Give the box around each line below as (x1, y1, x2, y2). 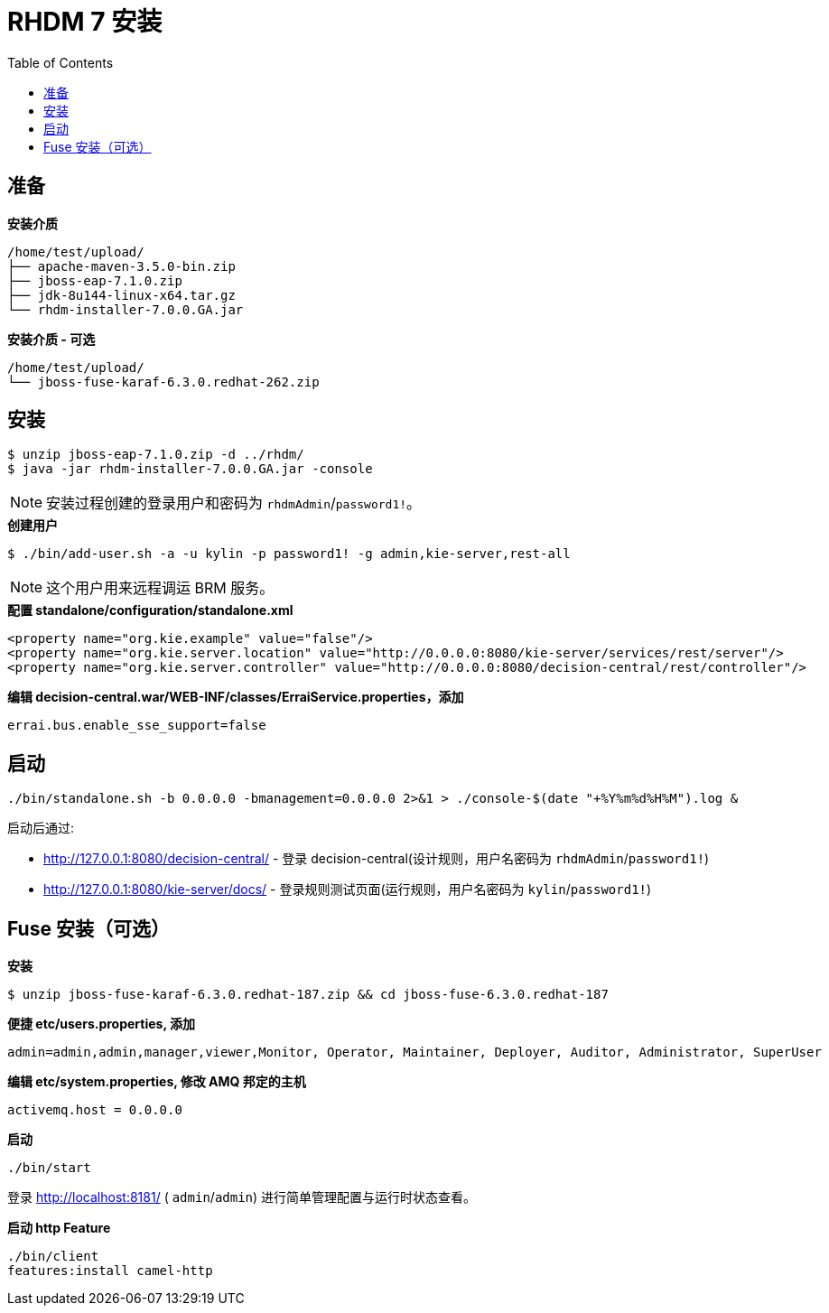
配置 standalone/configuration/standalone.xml (7, 602, 293, 619)
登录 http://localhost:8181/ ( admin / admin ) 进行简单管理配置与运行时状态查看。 (7, 1189, 477, 1206)
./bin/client (7, 1249, 99, 1264)
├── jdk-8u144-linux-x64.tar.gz (7, 287, 236, 303)
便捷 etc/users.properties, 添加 (7, 1016, 196, 1032)
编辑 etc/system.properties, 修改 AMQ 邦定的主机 (7, 1074, 306, 1090)
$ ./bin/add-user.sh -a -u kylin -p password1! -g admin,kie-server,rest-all (7, 546, 571, 562)
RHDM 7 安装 (7, 6, 163, 37)
